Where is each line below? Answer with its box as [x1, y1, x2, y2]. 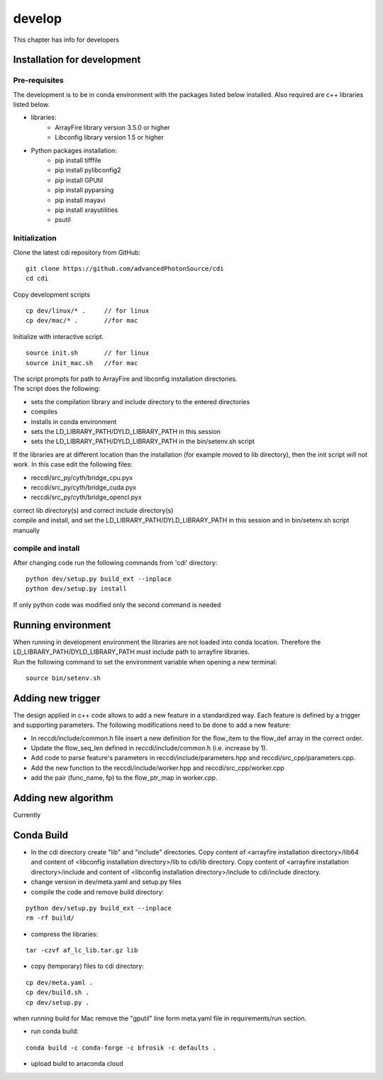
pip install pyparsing [55, 186, 114, 194]
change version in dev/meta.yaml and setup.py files [30, 878, 182, 886]
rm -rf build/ [26, 914, 74, 922]
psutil [55, 216, 71, 224]
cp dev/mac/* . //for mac [26, 316, 138, 325]
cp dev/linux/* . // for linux [26, 307, 150, 315]
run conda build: [30, 1027, 79, 1035]
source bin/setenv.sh [26, 674, 101, 682]
